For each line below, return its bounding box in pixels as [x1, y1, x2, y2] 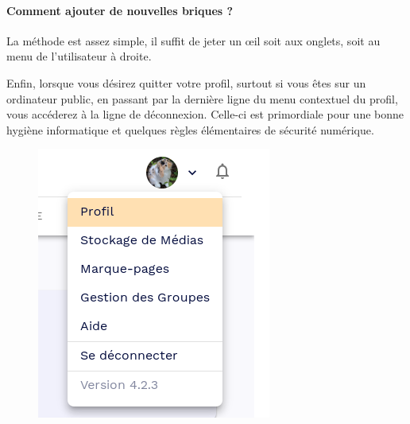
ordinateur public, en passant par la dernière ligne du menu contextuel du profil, [6, 90, 398, 107]
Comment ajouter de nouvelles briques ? [6, 2, 234, 18]
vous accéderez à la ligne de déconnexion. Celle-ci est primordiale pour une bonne [6, 106, 404, 123]
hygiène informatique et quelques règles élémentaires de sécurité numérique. [6, 121, 374, 138]
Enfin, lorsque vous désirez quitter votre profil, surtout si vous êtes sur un [6, 74, 366, 91]
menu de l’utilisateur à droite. [6, 48, 152, 64]
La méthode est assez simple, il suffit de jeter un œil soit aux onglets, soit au [6, 32, 381, 49]
